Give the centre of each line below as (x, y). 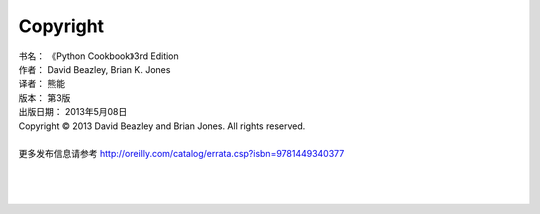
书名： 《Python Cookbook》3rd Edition (98, 56)
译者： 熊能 (41, 84)
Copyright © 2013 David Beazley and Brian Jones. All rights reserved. (162, 126)
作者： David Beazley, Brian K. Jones (94, 69)
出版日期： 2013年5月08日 (73, 112)
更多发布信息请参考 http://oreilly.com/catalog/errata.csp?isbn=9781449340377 (181, 154)
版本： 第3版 (44, 97)
